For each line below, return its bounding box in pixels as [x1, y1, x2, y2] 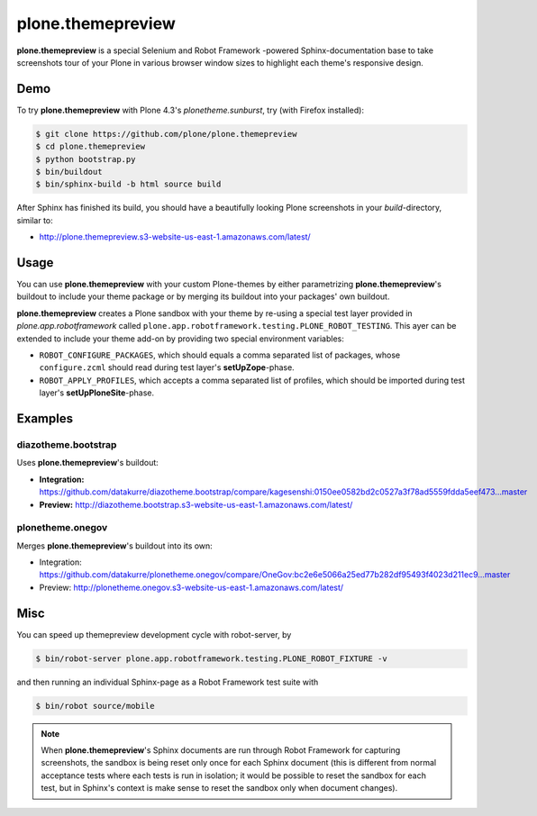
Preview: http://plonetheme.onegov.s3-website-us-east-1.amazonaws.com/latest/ [39, 582, 344, 593]
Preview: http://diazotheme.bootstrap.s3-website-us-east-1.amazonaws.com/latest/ [39, 499, 353, 510]
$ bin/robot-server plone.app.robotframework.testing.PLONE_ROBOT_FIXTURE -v [35, 653, 387, 664]
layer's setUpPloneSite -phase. [39, 387, 155, 398]
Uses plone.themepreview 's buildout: [16, 458, 159, 468]
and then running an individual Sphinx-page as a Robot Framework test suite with [16, 676, 319, 687]
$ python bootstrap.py [35, 154, 136, 164]
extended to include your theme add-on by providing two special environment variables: [16, 333, 344, 344]
